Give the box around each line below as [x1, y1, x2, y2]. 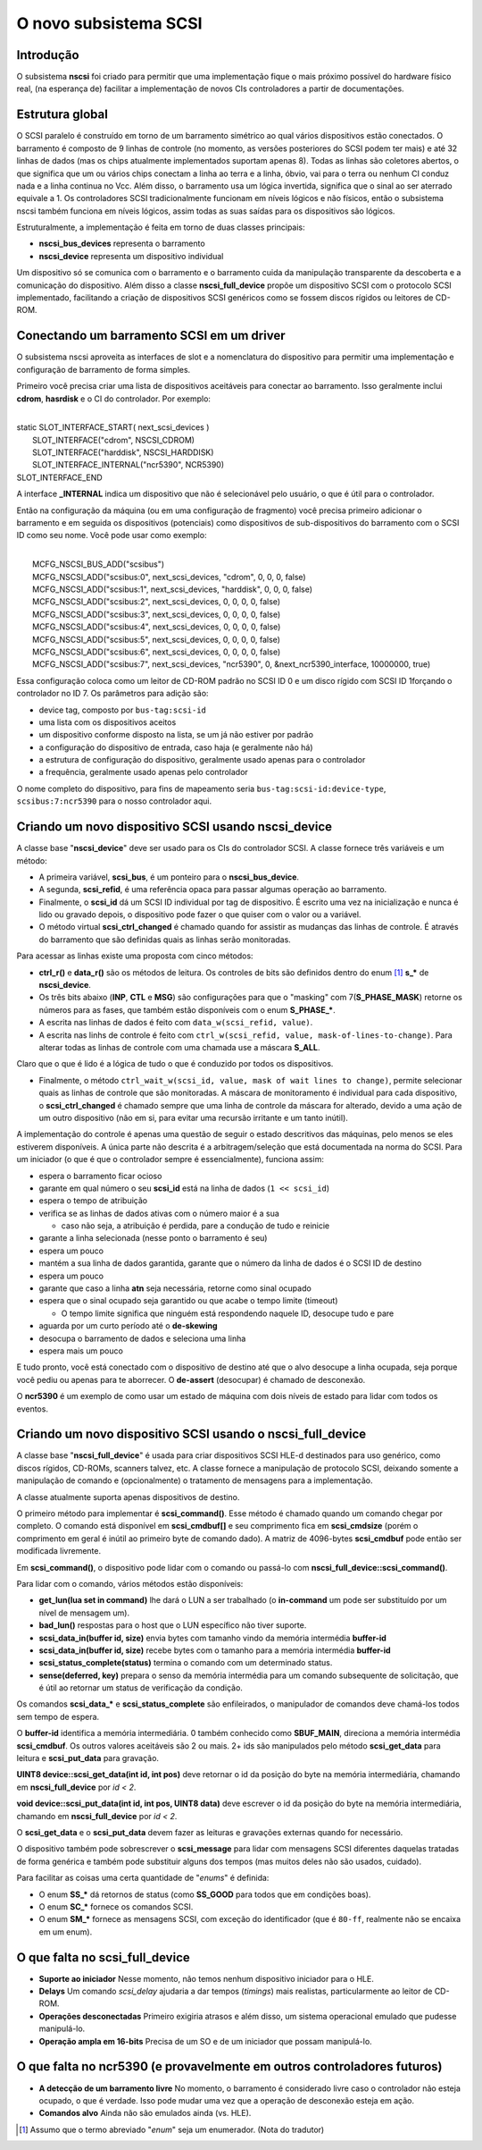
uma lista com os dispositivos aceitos [38, 716, 177, 728]
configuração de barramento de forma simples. [16, 364, 191, 375]
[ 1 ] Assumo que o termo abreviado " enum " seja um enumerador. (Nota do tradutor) [19, 2124, 325, 2135]
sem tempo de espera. [16, 1711, 100, 1722]
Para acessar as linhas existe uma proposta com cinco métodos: [16, 950, 253, 961]
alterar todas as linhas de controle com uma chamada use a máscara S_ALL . [38, 1042, 320, 1052]
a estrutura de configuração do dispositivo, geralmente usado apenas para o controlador [38, 755, 366, 765]
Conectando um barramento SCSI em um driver [16, 328, 286, 343]
